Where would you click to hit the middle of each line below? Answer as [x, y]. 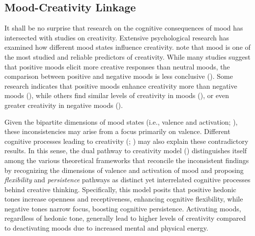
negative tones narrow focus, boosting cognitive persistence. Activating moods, [123, 208]
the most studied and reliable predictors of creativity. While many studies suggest [127, 56]
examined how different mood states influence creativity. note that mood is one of [127, 47]
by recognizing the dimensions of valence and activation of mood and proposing [124, 170]
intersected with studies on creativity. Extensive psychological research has [117, 37]
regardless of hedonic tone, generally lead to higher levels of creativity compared [125, 218]
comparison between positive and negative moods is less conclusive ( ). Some [119, 76]
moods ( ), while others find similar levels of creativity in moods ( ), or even [117, 95]
